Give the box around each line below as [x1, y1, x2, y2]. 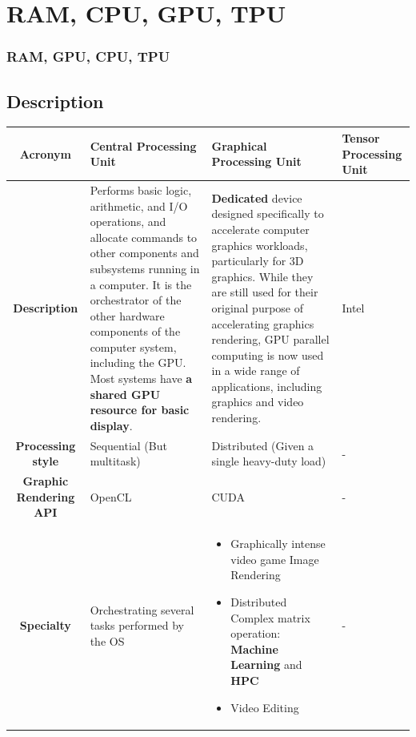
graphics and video [211, 393, 304, 410]
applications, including [211, 377, 322, 394]
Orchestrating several [90, 601, 194, 618]
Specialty [19, 617, 71, 634]
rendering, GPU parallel [211, 331, 330, 348]
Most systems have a [90, 370, 193, 387]
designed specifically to [211, 205, 324, 222]
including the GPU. [90, 354, 186, 371]
